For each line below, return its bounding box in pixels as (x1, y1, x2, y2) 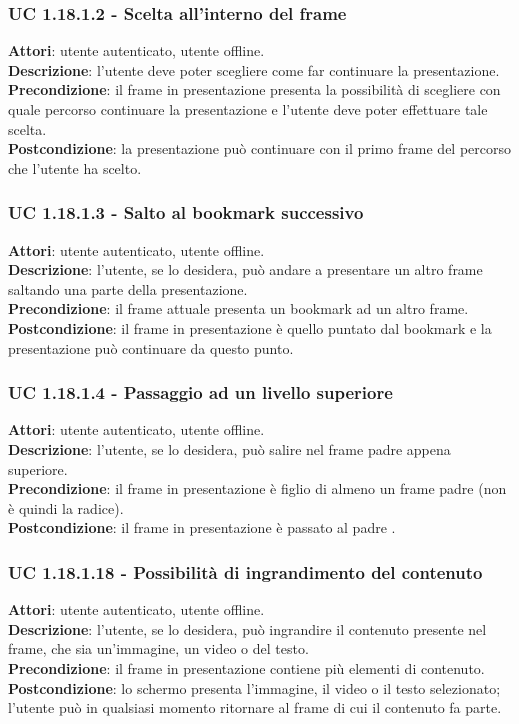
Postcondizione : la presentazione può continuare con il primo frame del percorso (8, 138, 511, 159)
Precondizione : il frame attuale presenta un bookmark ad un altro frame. (8, 298, 469, 319)
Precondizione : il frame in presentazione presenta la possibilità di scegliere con (8, 79, 501, 100)
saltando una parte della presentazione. (8, 278, 248, 299)
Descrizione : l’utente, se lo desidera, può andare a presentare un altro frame (8, 259, 483, 280)
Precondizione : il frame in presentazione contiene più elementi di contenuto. (8, 657, 485, 678)
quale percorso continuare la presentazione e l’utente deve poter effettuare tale (8, 99, 488, 119)
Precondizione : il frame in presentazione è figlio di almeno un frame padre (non (8, 478, 507, 499)
